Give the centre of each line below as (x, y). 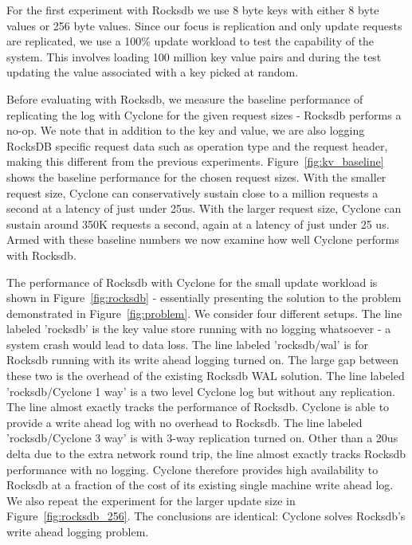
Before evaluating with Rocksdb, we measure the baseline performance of (185, 98)
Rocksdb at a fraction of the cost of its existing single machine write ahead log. (200, 485)
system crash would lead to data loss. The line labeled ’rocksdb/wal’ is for (188, 344)
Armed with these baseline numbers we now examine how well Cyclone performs (203, 239)
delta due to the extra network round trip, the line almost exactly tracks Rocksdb (206, 454)
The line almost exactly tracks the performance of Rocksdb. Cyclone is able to (198, 407)
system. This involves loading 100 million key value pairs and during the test (194, 56)
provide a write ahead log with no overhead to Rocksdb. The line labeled (184, 422)
